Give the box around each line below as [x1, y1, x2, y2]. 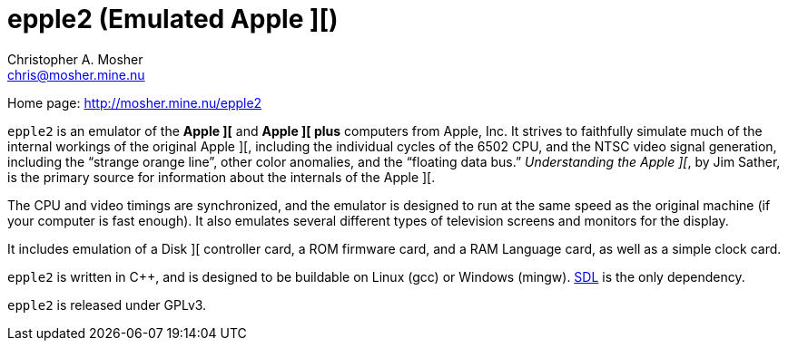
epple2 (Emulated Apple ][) [7, 4, 339, 34]
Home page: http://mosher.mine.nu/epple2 [7, 94, 262, 111]
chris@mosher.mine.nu [7, 66, 145, 82]
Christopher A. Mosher [7, 51, 143, 67]
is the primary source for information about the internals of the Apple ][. [7, 169, 436, 185]
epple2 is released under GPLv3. [7, 296, 207, 313]
